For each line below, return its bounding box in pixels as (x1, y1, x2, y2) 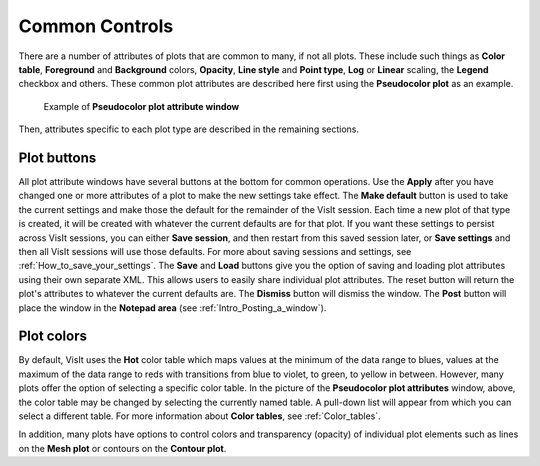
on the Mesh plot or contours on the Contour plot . (18, 442, 227, 454)
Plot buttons (18, 149, 97, 166)
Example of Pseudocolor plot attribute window (43, 100, 240, 112)
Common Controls (18, 15, 174, 37)
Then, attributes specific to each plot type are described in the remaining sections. (18, 123, 360, 135)
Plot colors (18, 328, 87, 345)
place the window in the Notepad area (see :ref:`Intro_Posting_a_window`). (18, 301, 327, 314)
